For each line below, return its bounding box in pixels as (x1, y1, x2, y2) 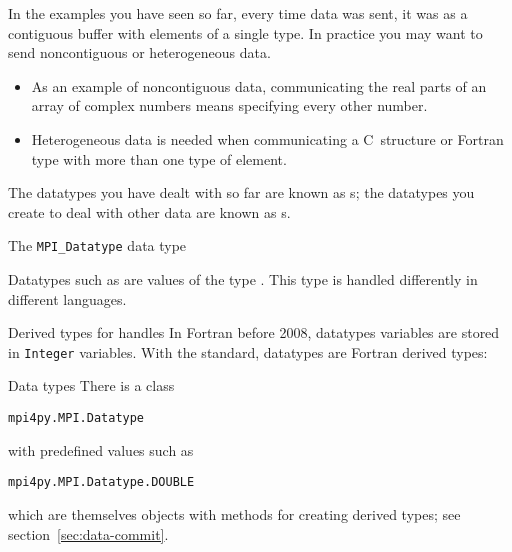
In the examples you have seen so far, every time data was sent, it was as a (8, 3, 468, 23)
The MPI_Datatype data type (8, 235, 187, 256)
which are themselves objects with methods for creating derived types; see (8, 503, 461, 524)
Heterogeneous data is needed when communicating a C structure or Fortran (31, 128, 504, 149)
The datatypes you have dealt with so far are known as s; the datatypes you (8, 182, 475, 203)
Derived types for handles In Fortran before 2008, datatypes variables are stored (8, 322, 500, 343)
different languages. (8, 288, 127, 309)
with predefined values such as (8, 439, 194, 460)
